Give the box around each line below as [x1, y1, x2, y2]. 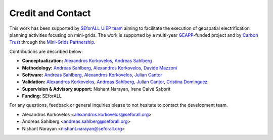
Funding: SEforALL [22, 93, 62, 99]
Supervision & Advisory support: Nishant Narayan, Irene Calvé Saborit [22, 86, 171, 92]
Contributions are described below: [9, 48, 83, 54]
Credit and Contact [9, 8, 91, 19]
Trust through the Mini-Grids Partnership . [9, 39, 96, 45]
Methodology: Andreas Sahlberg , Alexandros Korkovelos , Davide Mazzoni [22, 64, 177, 71]
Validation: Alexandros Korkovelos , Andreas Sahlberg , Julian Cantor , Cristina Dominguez [22, 79, 208, 85]
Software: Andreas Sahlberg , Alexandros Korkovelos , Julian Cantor [22, 72, 163, 78]
